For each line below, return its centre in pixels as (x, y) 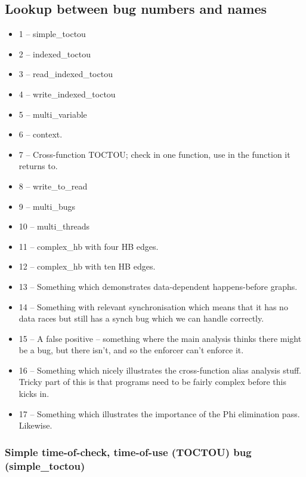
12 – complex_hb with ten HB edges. (87, 266)
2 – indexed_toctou (55, 53)
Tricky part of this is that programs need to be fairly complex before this (152, 382)
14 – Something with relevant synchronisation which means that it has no (153, 306)
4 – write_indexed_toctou (67, 94)
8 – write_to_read (53, 186)
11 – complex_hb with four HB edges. (89, 246)
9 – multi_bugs (47, 206)
